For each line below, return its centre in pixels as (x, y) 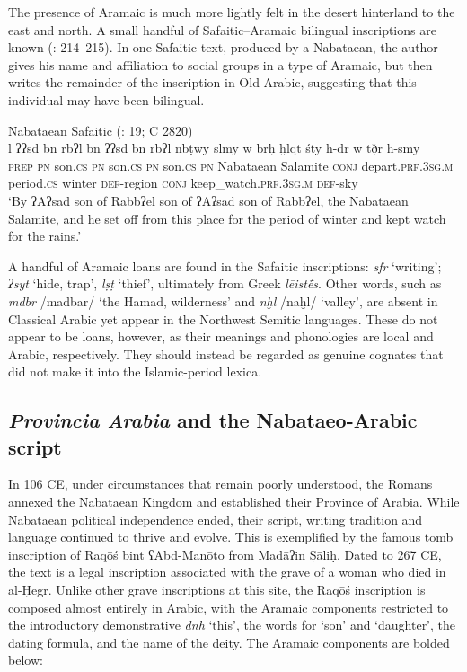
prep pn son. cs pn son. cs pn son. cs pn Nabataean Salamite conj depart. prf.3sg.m (231, 165)
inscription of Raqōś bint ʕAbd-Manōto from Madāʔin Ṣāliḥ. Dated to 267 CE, (225, 554)
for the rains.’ (45, 236)
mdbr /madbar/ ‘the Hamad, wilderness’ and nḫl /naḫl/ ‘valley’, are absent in (223, 301)
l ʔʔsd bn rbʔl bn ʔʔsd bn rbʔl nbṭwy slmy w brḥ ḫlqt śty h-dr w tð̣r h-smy (214, 148)
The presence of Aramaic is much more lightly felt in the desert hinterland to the (232, 12)
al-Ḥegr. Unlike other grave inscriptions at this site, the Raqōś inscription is (217, 590)
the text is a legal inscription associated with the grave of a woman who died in (227, 572)
